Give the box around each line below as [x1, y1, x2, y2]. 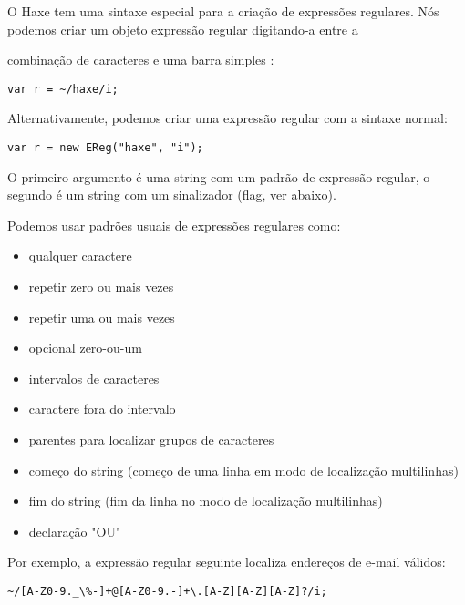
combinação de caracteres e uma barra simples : [7, 50, 274, 69]
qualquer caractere [28, 246, 132, 265]
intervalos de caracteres [28, 368, 160, 387]
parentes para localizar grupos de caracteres [28, 430, 274, 449]
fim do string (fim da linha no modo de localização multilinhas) [28, 491, 383, 510]
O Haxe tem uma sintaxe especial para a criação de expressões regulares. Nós [7, 2, 439, 20]
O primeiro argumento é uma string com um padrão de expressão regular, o [7, 167, 430, 186]
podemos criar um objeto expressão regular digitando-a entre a [7, 19, 358, 38]
